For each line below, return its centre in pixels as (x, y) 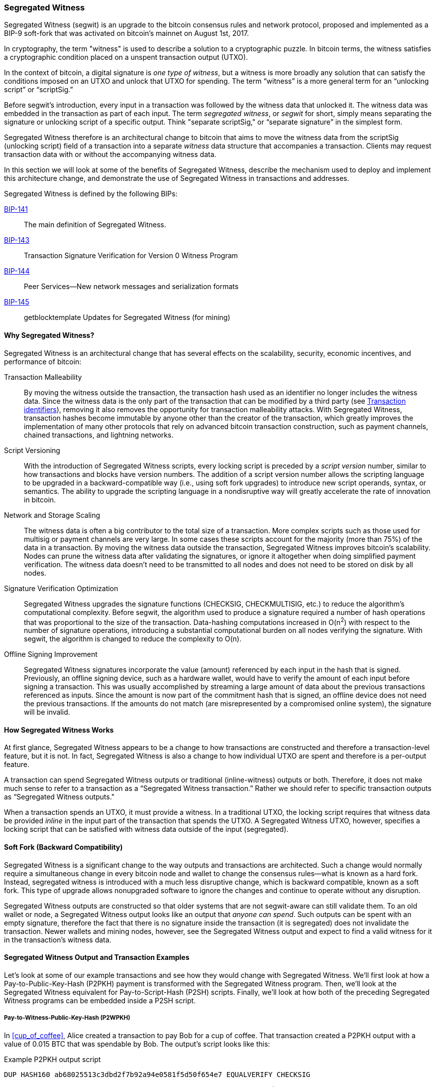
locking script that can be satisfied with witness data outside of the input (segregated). (146, 829)
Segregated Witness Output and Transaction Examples (97, 957)
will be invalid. (47, 712)
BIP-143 (17, 240)
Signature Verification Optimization (61, 588)
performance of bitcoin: (43, 361)
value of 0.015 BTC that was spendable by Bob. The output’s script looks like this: (137, 1044)
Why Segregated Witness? (49, 335)
